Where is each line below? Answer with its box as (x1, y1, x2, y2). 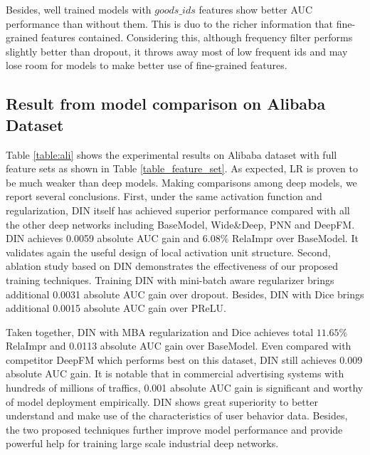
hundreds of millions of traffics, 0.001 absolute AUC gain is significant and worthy (6, 380, 364, 395)
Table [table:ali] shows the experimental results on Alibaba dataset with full (6, 147, 337, 162)
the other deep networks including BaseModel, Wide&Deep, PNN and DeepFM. (6, 216, 355, 231)
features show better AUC (199, 2, 313, 16)
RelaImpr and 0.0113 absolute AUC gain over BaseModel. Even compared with (6, 338, 351, 353)
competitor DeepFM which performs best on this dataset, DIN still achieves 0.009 (6, 352, 363, 367)
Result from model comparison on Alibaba (6, 93, 326, 115)
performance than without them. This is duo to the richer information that (6, 16, 334, 31)
